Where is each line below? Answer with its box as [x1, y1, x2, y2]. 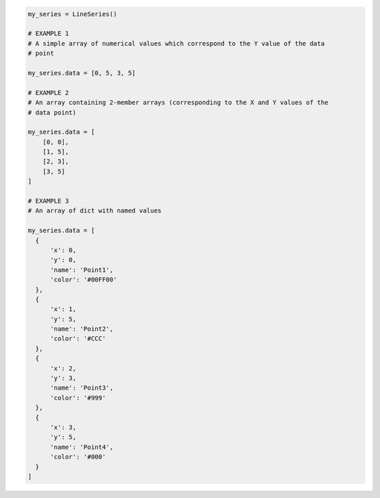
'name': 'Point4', [50, 443, 114, 451]
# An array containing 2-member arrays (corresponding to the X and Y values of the [27, 98, 329, 107]
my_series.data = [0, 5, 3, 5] [27, 69, 137, 77]
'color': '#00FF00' [50, 276, 118, 284]
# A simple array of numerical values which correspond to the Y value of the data [27, 39, 325, 47]
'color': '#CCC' [50, 335, 106, 343]
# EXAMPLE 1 [27, 30, 70, 38]
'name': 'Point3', [50, 384, 114, 392]
